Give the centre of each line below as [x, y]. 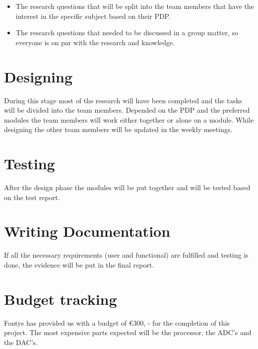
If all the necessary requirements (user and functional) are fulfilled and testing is [126, 255]
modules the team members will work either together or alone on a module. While [129, 119]
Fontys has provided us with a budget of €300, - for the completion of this [117, 322]
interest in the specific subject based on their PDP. [93, 16]
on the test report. [32, 197]
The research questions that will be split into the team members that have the [135, 6]
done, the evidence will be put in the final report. [79, 264]
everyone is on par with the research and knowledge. [95, 42]
